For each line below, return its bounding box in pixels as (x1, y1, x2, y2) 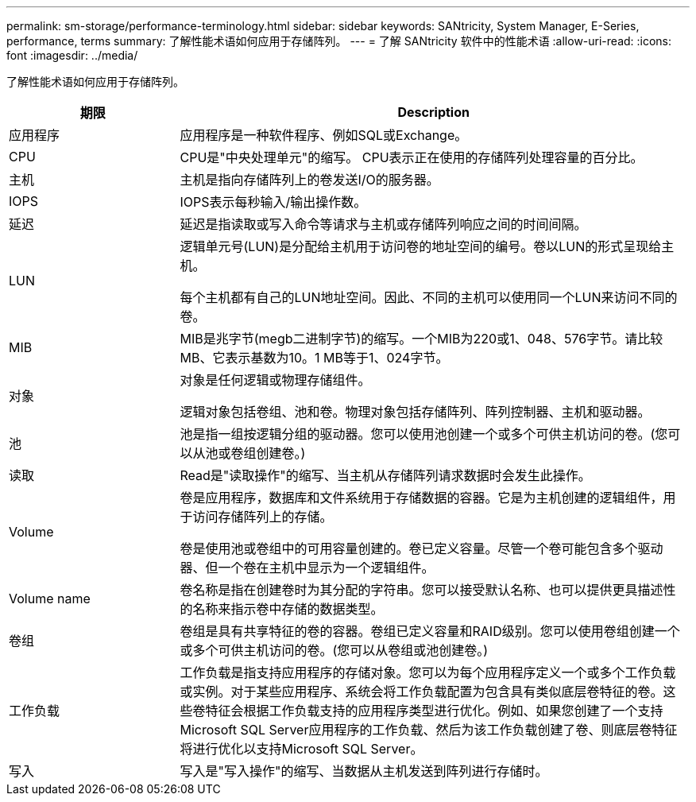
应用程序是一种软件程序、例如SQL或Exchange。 (180, 127, 468, 143)
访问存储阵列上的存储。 (192, 509, 333, 525)
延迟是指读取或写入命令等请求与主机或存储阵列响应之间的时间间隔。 (180, 216, 587, 232)
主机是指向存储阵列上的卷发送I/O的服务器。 (180, 172, 439, 188)
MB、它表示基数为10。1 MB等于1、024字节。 (180, 350, 449, 366)
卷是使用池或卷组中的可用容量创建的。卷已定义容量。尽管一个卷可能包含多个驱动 (180, 540, 663, 556)
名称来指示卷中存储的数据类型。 (192, 601, 384, 617)
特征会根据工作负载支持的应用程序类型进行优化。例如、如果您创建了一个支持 (205, 703, 663, 719)
